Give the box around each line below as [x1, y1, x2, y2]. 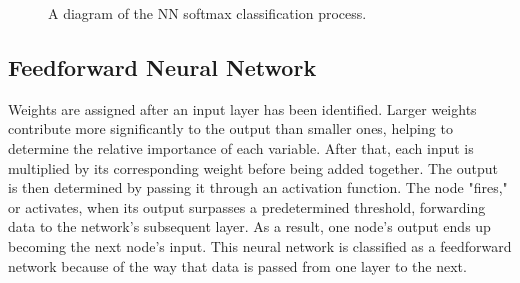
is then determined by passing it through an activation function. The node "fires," [8, 177, 508, 198]
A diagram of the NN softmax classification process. [48, 3, 367, 23]
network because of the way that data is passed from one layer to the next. [8, 255, 467, 276]
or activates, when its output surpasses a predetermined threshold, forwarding [8, 196, 486, 217]
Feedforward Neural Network [8, 51, 317, 82]
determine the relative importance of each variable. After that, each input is [8, 137, 474, 158]
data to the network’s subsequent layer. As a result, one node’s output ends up [8, 216, 491, 237]
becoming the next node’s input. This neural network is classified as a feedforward [8, 235, 512, 256]
